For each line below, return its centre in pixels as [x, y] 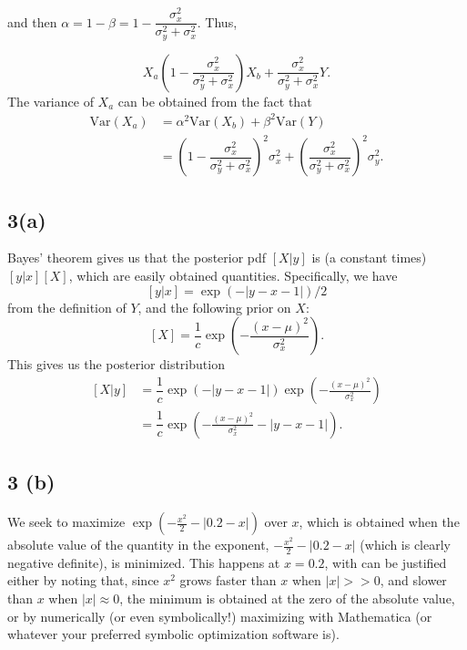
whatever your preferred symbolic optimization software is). [173, 634]
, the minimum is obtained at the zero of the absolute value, [287, 598]
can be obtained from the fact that [215, 101]
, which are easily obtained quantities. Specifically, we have [233, 276]
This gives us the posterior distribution [116, 364]
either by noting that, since [83, 580]
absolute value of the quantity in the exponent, [138, 545]
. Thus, [217, 21]
